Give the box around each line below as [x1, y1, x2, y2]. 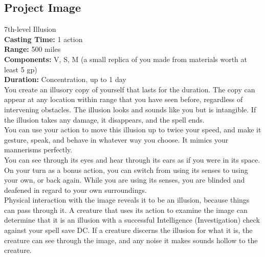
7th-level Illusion [4, 24, 56, 34]
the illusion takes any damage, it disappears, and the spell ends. [4, 114, 205, 125]
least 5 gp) [4, 64, 37, 74]
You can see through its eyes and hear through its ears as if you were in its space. [4, 154, 260, 165]
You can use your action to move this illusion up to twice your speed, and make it [4, 124, 261, 135]
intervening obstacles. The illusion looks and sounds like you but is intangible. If [4, 104, 256, 114]
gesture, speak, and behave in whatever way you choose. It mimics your [4, 134, 229, 145]
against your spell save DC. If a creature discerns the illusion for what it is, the [4, 225, 253, 235]
